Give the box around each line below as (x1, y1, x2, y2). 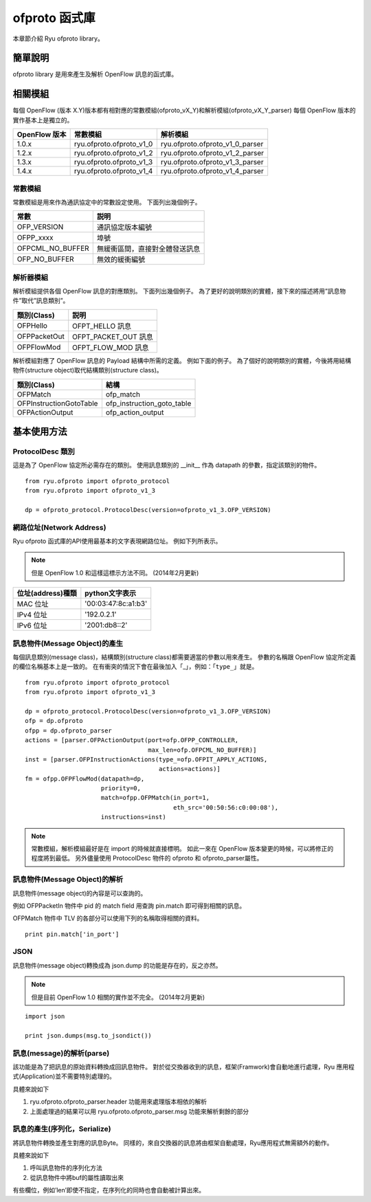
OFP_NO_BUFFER (16, 254, 75, 264)
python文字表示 (85, 588, 137, 598)
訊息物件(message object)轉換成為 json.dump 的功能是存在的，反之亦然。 (12, 961, 223, 969)
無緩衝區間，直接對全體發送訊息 (96, 244, 201, 254)
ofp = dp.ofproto (25, 717, 83, 725)
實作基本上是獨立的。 (12, 115, 74, 124)
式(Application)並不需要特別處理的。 (12, 1072, 116, 1080)
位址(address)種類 (16, 588, 77, 598)
